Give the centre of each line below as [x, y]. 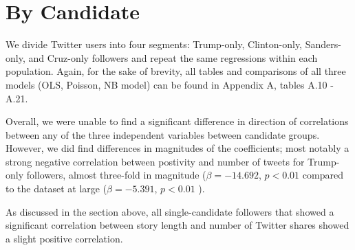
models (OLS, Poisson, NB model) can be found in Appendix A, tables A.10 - [170, 84]
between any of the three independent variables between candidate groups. [163, 134]
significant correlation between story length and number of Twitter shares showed [177, 225]
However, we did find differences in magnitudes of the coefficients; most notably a [177, 148]
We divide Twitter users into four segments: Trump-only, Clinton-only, [154, 44]
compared [323, 175]
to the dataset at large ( [56, 189]
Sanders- [323, 44]
